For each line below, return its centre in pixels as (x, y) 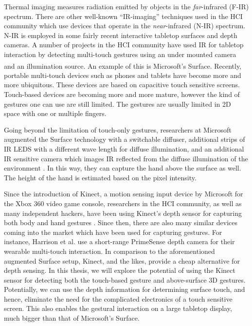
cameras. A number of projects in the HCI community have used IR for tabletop (124, 45)
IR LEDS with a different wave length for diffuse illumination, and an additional (124, 148)
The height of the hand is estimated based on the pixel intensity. (100, 177)
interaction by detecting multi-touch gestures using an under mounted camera (120, 54)
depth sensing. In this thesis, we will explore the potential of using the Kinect (120, 270)
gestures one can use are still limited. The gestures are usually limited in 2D (117, 104)
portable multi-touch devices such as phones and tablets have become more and (123, 75)
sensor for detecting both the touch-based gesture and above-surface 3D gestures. (125, 279)
